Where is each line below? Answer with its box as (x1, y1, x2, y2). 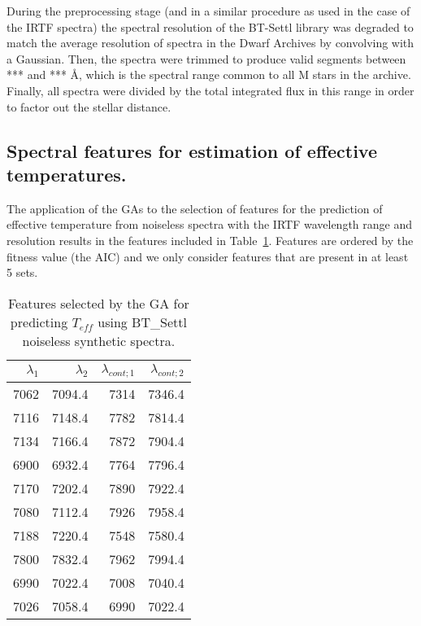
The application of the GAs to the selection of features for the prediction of (7, 199, 383, 217)
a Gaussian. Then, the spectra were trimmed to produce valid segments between (7, 50, 406, 67)
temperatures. (7, 161, 127, 186)
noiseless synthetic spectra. (22, 331, 176, 350)
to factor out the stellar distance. (7, 98, 171, 115)
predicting (10, 312, 68, 331)
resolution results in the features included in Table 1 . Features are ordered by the (7, 231, 414, 248)
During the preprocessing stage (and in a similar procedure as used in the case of (7, 2, 410, 19)
